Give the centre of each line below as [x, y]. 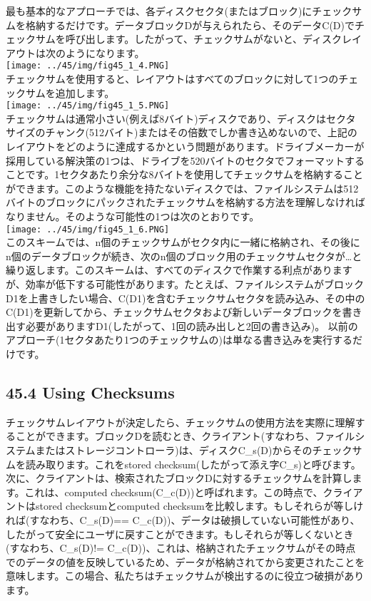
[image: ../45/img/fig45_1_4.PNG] [88, 66]
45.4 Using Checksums [90, 392]
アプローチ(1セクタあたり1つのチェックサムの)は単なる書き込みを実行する [179, 340]
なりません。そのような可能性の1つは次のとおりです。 [133, 216]
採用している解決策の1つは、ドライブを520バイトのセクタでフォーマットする [185, 160]
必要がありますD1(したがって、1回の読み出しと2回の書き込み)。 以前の [192, 325]
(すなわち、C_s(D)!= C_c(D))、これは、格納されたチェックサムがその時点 [181, 548]
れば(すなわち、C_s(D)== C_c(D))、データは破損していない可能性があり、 [183, 519]
